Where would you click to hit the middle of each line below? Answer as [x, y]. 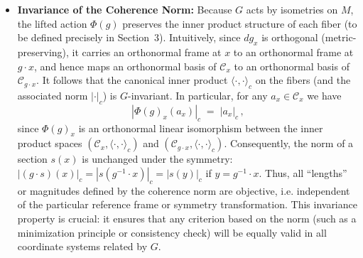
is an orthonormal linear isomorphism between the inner [201, 128]
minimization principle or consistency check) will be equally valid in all [172, 232]
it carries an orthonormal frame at [147, 52]
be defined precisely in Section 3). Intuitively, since [129, 37]
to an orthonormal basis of [292, 66]
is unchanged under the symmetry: [157, 159]
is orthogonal [290, 37]
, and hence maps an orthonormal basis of [125, 66]
